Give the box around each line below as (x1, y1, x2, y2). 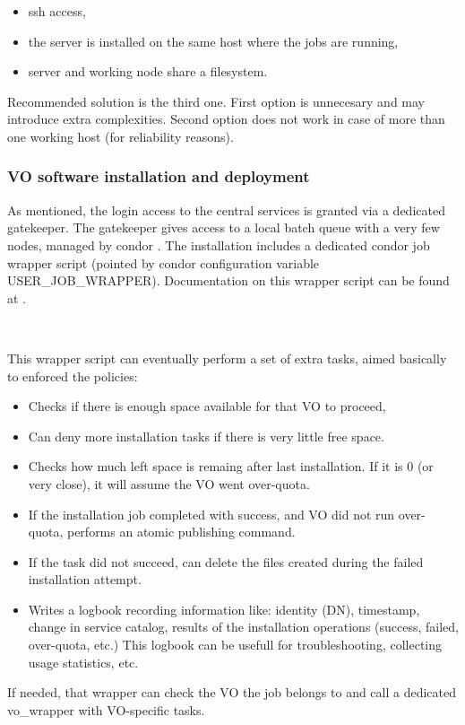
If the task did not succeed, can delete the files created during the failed (28, 552, 424, 571)
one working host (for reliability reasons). (7, 127, 234, 145)
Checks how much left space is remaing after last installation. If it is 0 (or (28, 457, 434, 476)
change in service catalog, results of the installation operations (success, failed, (28, 617, 460, 636)
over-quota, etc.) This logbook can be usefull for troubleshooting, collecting (28, 635, 443, 654)
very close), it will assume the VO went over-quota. (28, 474, 310, 493)
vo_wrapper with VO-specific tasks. (7, 700, 205, 719)
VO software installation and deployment (7, 165, 310, 188)
